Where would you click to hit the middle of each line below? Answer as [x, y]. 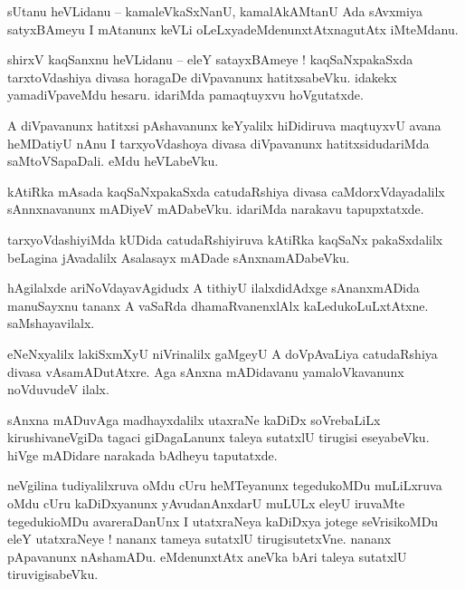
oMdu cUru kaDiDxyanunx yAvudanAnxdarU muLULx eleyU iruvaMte [206, 503]
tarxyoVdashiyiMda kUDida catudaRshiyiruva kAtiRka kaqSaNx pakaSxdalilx [225, 239]
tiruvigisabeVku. [53, 574]
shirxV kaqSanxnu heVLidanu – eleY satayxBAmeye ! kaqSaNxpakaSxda [210, 59]
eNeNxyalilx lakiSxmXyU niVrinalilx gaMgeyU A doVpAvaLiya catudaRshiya [223, 353]
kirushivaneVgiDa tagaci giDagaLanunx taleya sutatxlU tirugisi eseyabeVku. [218, 437]
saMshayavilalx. [51, 323]
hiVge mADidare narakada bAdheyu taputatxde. [142, 454]
